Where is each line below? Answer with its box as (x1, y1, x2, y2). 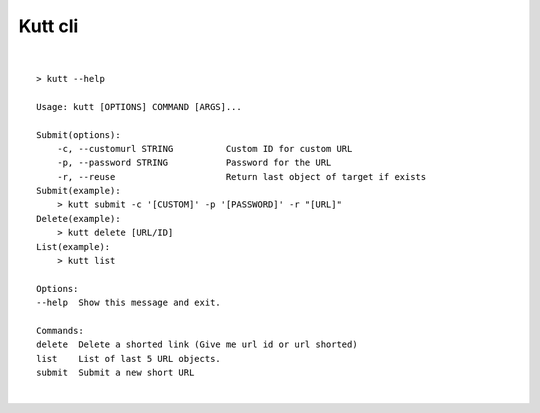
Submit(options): (36, 129, 121, 140)
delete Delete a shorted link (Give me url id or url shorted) (36, 339, 359, 350)
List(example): (36, 241, 111, 252)
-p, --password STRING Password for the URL (56, 157, 332, 169)
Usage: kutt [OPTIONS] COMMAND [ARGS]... (36, 101, 242, 112)
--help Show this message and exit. (36, 297, 222, 309)
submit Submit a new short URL (36, 367, 195, 379)
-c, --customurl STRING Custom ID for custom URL (56, 143, 353, 154)
